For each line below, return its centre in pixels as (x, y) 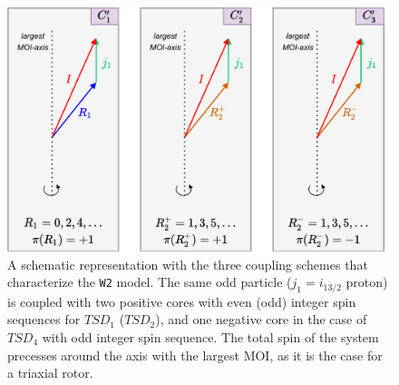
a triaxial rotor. (50, 373)
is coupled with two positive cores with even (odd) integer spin (182, 301)
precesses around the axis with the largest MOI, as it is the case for (195, 355)
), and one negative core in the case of (261, 319)
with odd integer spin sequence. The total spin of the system (210, 336)
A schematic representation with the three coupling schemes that (188, 264)
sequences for (44, 319)
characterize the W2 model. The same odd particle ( (150, 282)
